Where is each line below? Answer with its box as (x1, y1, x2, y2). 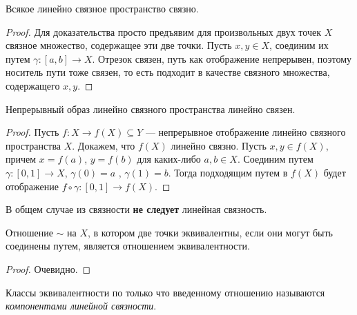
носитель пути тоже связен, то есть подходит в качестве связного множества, (6, 65, 330, 79)
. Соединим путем (237, 152, 313, 166)
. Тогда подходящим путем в (168, 165, 288, 179)
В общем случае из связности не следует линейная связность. (6, 202, 267, 216)
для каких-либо (137, 152, 201, 166)
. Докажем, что (72, 138, 135, 152)
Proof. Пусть (6, 125, 59, 139)
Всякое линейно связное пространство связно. (6, 1, 199, 15)
